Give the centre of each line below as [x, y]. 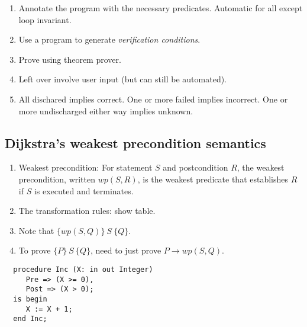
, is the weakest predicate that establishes [213, 179]
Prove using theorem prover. [70, 59]
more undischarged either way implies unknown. [106, 110]
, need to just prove [126, 250]
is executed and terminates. [84, 190]
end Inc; [30, 319]
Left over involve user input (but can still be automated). [123, 79]
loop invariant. [45, 19]
